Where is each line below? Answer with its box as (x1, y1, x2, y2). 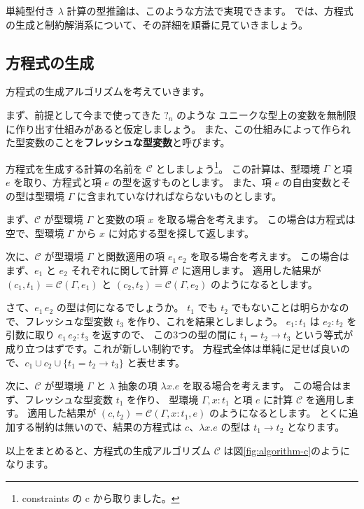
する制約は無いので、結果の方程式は (15, 419, 182, 433)
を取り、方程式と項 (13, 175, 101, 189)
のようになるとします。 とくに (209, 406, 349, 420)
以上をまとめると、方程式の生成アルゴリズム (6, 443, 211, 457)
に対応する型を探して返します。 (108, 225, 254, 240)
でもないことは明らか (231, 300, 330, 315)
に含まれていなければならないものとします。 (76, 188, 282, 203)
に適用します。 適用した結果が (181, 262, 321, 277)
